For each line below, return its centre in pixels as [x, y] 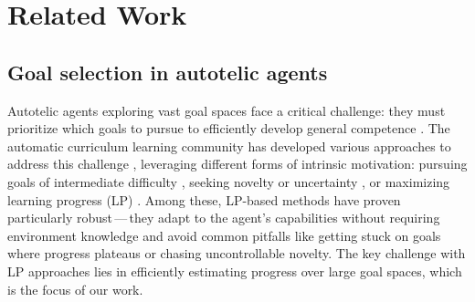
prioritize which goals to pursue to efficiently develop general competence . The [229, 128]
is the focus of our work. [75, 289]
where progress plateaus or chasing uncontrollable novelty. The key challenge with [237, 253]
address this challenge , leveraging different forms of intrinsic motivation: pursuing [237, 164]
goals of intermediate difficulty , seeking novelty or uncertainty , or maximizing [229, 181]
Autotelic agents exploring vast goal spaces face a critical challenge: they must [227, 110]
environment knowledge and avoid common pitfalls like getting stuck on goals [224, 235]
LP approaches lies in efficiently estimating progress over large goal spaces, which [235, 271]
